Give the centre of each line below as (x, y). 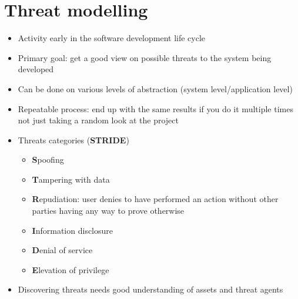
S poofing (48, 159)
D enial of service (62, 250)
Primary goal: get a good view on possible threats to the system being (145, 57)
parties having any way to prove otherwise (108, 211)
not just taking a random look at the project (98, 120)
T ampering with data (71, 179)
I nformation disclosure (73, 230)
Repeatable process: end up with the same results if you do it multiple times (155, 108)
